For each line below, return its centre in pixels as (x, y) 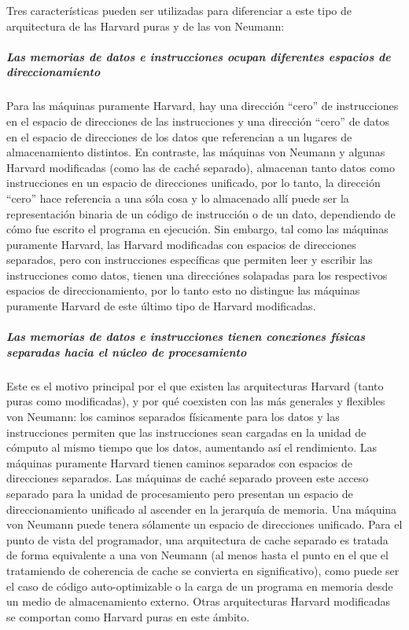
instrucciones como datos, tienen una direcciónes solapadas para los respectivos (197, 275)
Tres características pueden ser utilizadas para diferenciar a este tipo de (179, 10)
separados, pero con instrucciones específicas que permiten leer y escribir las (190, 260)
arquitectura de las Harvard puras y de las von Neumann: (146, 26)
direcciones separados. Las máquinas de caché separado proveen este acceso (188, 478)
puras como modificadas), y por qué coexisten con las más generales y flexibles (196, 401)
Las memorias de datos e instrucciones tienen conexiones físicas (186, 337)
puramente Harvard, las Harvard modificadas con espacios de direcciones (181, 244)
